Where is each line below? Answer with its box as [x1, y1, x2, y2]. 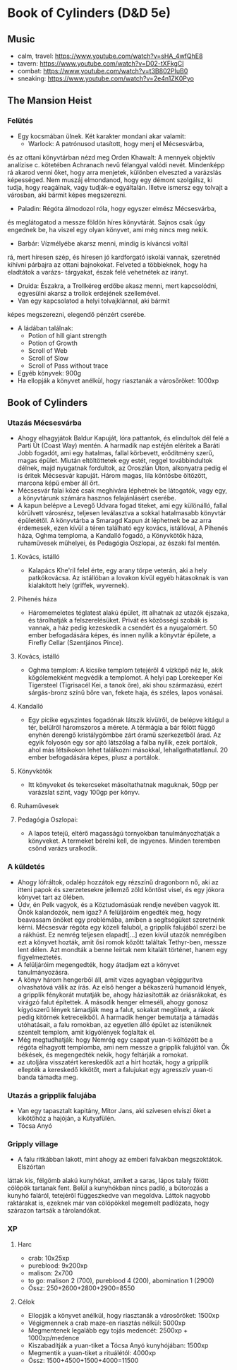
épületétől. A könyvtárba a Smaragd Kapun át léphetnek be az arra [17, 517, 212, 525]
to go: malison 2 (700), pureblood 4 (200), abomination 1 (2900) [28, 1276, 214, 1285]
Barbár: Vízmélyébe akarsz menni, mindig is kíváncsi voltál [17, 239, 188, 248]
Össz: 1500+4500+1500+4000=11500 [28, 1356, 139, 1364]
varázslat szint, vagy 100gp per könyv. [28, 788, 140, 797]
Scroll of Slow [28, 354, 69, 362]
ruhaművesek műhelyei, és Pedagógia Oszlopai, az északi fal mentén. [17, 539, 221, 548]
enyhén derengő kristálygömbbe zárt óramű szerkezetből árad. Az [28, 731, 221, 739]
